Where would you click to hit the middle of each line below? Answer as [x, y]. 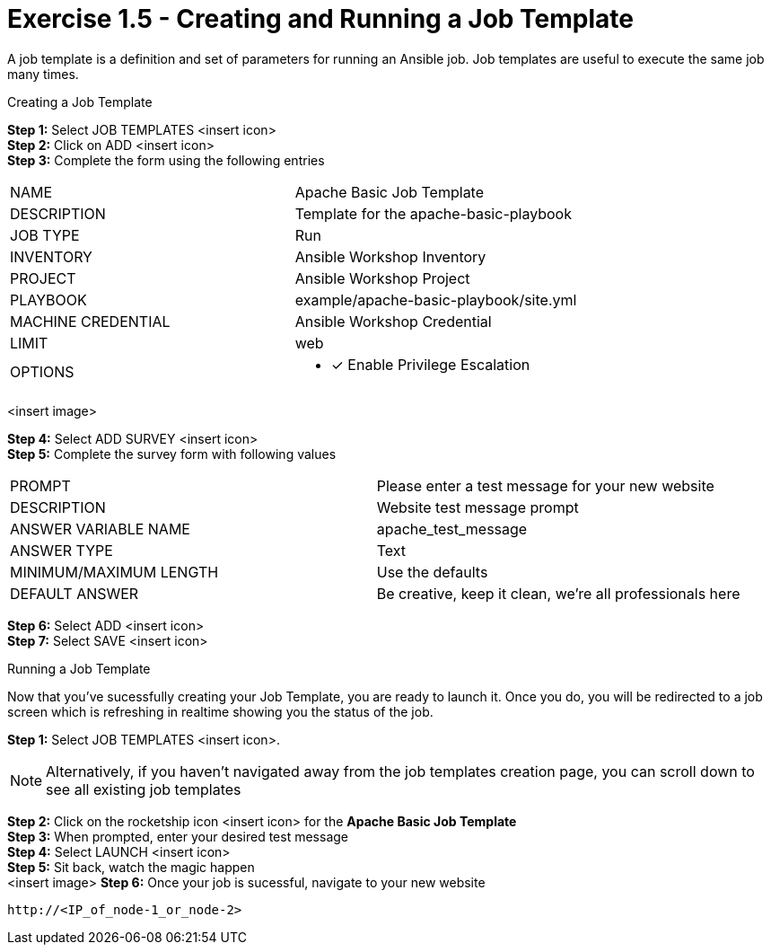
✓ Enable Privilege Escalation [430, 364]
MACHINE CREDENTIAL [90, 321]
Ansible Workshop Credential [393, 321]
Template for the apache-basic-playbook [433, 213]
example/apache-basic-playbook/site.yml [436, 300]
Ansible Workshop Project [382, 278]
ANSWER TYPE [61, 550]
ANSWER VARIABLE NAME [100, 529]
